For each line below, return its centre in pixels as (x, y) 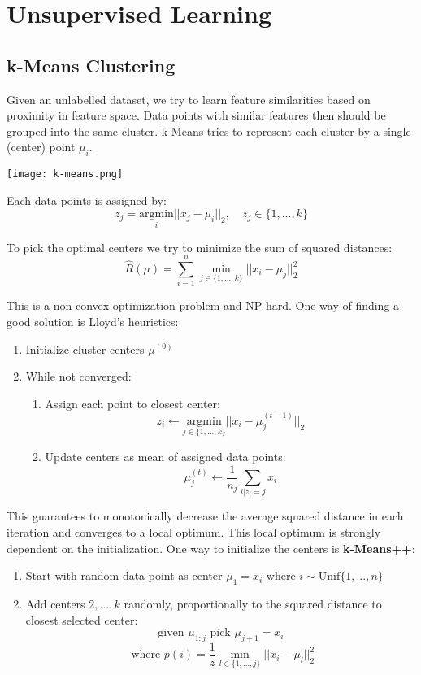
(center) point (41, 147)
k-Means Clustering (91, 65)
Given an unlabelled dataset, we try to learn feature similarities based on (189, 99)
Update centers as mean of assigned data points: (165, 456)
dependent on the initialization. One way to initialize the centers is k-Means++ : (211, 548)
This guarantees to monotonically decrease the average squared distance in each (205, 516)
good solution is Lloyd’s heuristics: (93, 321)
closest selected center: (82, 619)
